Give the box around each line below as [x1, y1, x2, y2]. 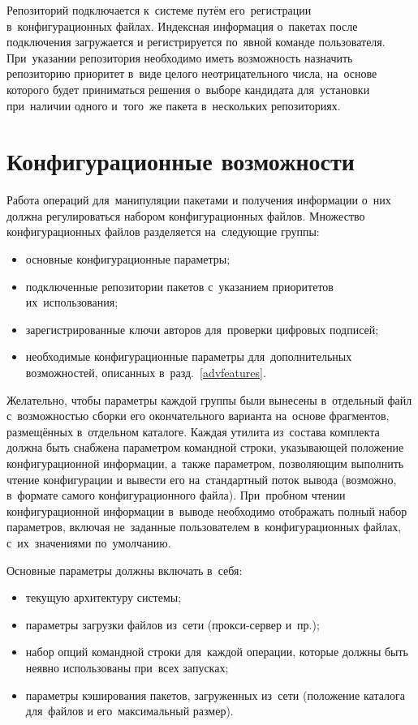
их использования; [25, 294, 119, 311]
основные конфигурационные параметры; [25, 251, 231, 268]
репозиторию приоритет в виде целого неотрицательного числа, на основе [6, 65, 377, 82]
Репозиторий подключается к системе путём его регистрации [6, 2, 312, 18]
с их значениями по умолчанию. [6, 534, 171, 551]
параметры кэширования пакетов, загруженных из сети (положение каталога [25, 686, 405, 703]
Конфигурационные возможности [6, 144, 355, 178]
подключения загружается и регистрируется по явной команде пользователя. [6, 33, 386, 50]
